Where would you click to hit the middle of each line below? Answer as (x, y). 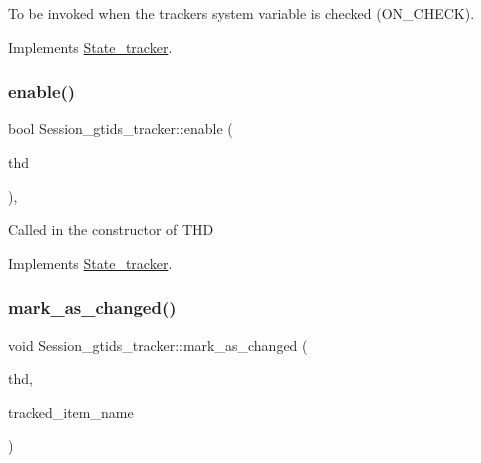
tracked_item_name (71, 411)
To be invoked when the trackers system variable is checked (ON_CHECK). (241, 13)
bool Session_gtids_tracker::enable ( (120, 128)
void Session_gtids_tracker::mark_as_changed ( (158, 344)
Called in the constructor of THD (111, 229)
